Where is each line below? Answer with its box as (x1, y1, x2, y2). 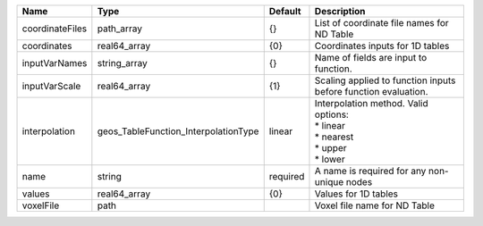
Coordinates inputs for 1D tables (314, 40, 450, 52)
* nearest (314, 130, 354, 143)
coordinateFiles (21, 22, 88, 35)
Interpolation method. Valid (314, 97, 428, 109)
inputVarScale (21, 80, 81, 92)
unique (314, 176, 344, 188)
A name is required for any (314, 165, 427, 177)
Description (314, 5, 366, 17)
